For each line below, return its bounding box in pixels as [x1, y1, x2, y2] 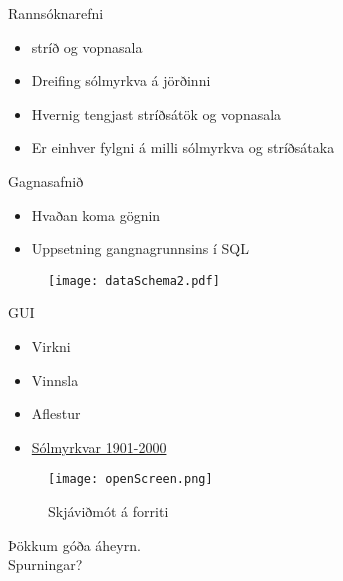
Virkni [31, 336, 71, 356]
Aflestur [31, 403, 81, 424]
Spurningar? [8, 554, 83, 575]
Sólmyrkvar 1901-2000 [31, 436, 167, 457]
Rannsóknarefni [8, 3, 104, 23]
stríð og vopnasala [31, 36, 143, 57]
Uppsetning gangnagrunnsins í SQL [31, 238, 249, 259]
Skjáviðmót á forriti [48, 501, 169, 522]
